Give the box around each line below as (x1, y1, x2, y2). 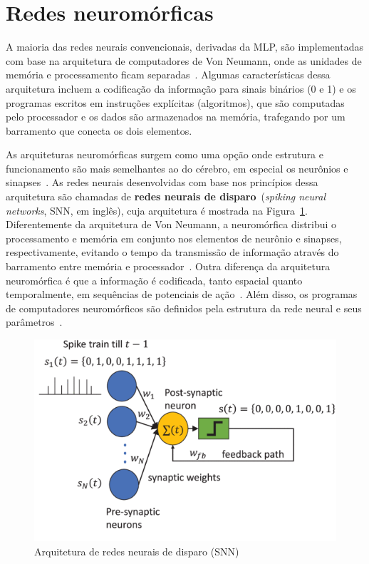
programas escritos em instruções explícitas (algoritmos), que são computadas (6, 95, 345, 110)
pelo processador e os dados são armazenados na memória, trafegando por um (6, 109, 345, 124)
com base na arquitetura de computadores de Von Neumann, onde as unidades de (6, 53, 362, 68)
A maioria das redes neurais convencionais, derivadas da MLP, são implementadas (6, 39, 363, 54)
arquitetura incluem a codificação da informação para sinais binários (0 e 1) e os (6, 81, 356, 96)
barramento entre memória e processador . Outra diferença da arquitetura (6, 259, 331, 274)
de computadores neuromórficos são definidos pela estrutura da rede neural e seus (6, 300, 362, 315)
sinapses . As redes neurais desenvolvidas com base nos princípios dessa (6, 175, 318, 190)
